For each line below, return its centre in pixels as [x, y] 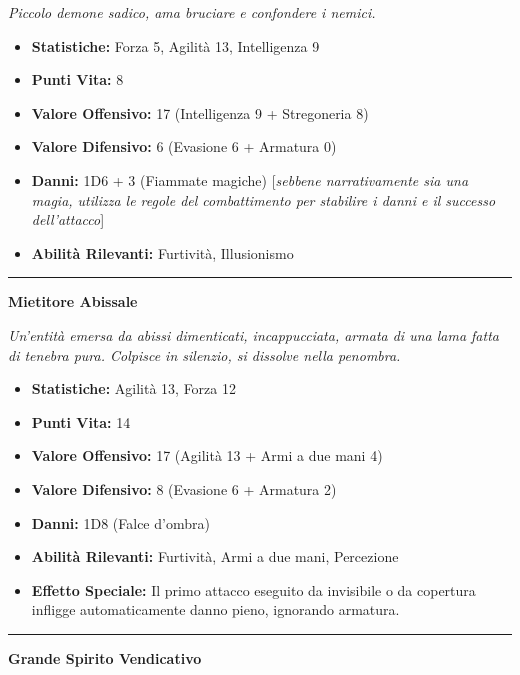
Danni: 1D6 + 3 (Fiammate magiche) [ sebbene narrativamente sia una [250, 179]
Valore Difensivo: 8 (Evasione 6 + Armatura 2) [184, 488]
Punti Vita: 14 [81, 421]
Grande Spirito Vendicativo [105, 657]
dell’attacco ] [68, 219]
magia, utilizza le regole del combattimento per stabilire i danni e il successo [263, 199]
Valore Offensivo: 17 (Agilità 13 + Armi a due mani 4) [207, 455]
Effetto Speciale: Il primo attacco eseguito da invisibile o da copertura [253, 589]
